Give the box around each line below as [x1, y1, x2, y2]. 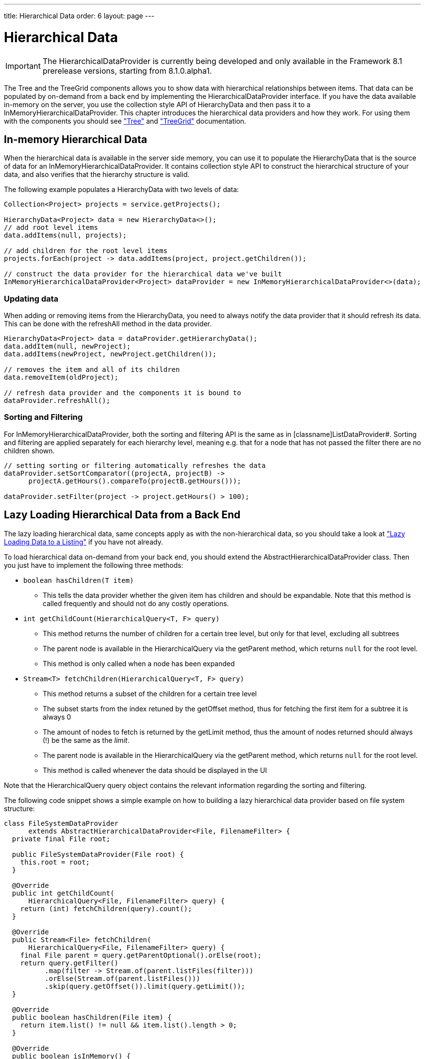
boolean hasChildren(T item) [23, 576, 134, 584]
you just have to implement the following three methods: [4, 561, 183, 569]
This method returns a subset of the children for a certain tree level [43, 689, 257, 698]
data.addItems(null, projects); [4, 231, 127, 240]
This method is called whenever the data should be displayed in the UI [43, 766, 267, 774]
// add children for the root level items [4, 247, 168, 255]
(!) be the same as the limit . [43, 736, 130, 744]
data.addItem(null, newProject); [4, 342, 131, 351]
